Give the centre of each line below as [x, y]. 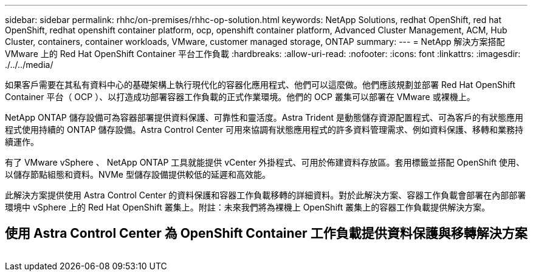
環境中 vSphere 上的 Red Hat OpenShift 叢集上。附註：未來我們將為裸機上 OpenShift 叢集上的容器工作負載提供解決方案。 [248, 207]
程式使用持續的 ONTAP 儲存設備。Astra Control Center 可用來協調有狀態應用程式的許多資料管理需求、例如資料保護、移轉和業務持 [264, 130]
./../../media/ [29, 65]
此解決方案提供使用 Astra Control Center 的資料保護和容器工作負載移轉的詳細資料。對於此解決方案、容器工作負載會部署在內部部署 [266, 195]
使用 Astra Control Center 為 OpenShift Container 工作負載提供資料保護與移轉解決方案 [266, 234]
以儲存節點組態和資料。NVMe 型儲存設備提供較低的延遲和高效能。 [138, 174]
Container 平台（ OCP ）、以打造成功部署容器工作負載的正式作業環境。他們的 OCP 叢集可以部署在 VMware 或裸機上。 [240, 97]
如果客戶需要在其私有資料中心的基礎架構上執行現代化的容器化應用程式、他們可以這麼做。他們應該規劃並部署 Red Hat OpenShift [260, 85]
